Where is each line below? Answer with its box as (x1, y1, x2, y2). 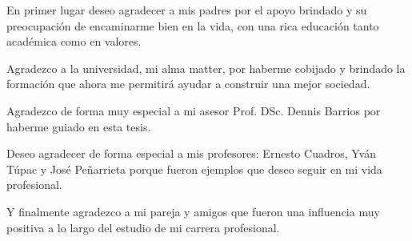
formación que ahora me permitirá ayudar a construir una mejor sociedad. (6, 75, 370, 92)
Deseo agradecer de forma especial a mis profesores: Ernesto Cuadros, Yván (6, 145, 376, 162)
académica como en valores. (6, 33, 142, 50)
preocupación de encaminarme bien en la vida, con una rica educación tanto (6, 17, 379, 34)
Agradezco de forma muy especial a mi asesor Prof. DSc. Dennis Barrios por (6, 102, 381, 118)
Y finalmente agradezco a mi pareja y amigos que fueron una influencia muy (6, 203, 380, 219)
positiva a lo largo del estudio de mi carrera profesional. (6, 219, 280, 235)
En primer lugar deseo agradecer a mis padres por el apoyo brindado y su (6, 2, 367, 18)
